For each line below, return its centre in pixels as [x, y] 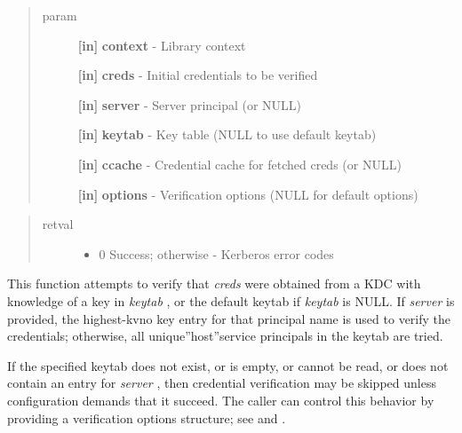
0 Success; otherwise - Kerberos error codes [216, 253]
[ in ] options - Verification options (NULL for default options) [248, 194]
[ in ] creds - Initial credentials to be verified [198, 75]
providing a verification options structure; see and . [147, 417]
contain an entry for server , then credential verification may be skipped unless [222, 383]
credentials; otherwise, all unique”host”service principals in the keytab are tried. [225, 336]
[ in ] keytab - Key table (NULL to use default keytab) [227, 134]
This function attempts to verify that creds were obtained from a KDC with [214, 283]
